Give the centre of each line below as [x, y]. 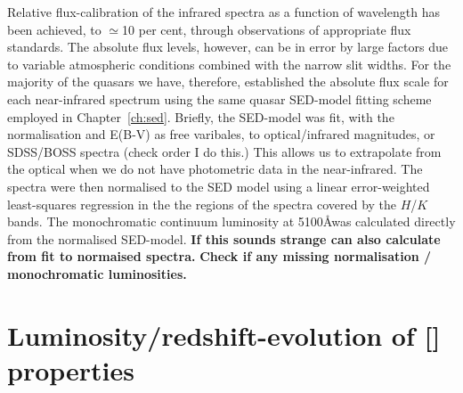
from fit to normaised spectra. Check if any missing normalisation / [219, 256]
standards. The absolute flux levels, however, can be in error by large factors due [227, 47]
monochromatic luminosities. [97, 273]
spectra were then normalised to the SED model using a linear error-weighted [219, 186]
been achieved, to [54, 29]
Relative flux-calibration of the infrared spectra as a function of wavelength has [223, 12]
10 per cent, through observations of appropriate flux [267, 29]
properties [71, 369]
